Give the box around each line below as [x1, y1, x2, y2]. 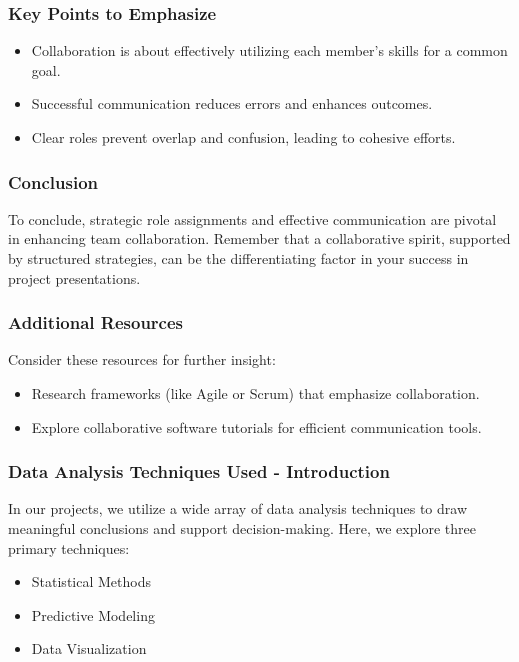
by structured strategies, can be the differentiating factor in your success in [8, 248, 469, 268]
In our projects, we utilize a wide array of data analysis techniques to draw [8, 498, 467, 519]
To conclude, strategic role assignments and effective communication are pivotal [8, 208, 497, 229]
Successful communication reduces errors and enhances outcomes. [31, 93, 433, 114]
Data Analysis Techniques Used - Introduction [8, 459, 390, 484]
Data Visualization [31, 638, 147, 659]
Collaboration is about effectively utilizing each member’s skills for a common [31, 40, 508, 61]
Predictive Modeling [31, 604, 155, 625]
